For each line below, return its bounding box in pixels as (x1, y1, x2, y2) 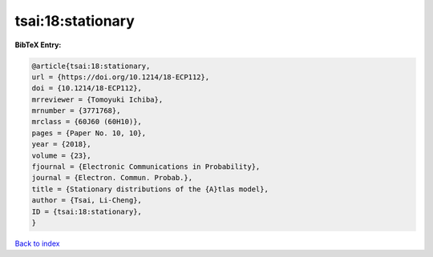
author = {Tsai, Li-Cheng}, (31, 196, 142, 205)
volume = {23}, (31, 151, 91, 160)
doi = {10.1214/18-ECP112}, (31, 84, 142, 93)
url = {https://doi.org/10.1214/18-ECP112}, (31, 72, 210, 82)
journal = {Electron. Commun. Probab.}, (31, 173, 192, 183)
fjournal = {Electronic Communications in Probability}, (31, 163, 261, 171)
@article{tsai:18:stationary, (31, 61, 151, 70)
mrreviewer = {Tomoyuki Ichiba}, (31, 94, 164, 104)
